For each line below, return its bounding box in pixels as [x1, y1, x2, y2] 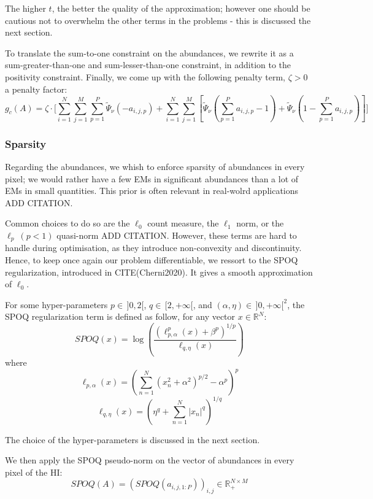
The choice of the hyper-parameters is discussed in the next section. [5, 433, 260, 446]
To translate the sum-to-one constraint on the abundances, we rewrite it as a [5, 46, 294, 59]
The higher [5, 2, 46, 14]
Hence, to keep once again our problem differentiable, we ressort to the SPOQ [5, 253, 298, 266]
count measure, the [147, 217, 219, 230]
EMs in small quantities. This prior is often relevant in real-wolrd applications [5, 184, 299, 197]
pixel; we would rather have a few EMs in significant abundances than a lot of [5, 172, 299, 185]
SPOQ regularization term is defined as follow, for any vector [5, 310, 236, 323]
